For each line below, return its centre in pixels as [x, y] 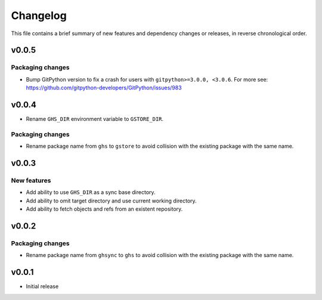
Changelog [39, 15]
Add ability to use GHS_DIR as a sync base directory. [91, 192]
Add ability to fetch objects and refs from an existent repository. [104, 209]
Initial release [42, 286]
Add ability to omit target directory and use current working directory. [111, 201]
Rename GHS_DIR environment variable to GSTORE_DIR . [95, 119]
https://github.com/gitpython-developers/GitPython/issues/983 [104, 88]
